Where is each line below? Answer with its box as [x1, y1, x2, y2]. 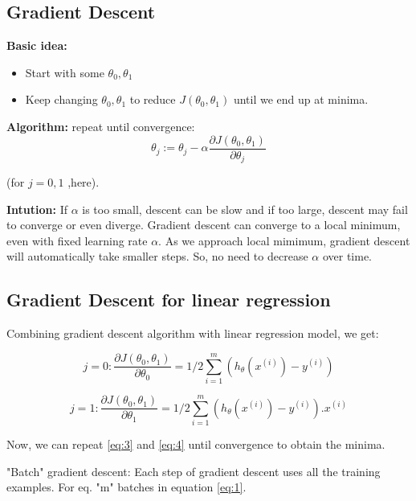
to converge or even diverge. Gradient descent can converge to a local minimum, [6, 216, 401, 233]
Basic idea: [6, 37, 67, 54]
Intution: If [6, 200, 67, 217]
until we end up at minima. [233, 91, 369, 108]
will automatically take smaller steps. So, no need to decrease [6, 248, 308, 265]
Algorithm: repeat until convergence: [6, 117, 195, 134]
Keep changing [25, 91, 98, 108]
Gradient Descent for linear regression [6, 287, 331, 312]
